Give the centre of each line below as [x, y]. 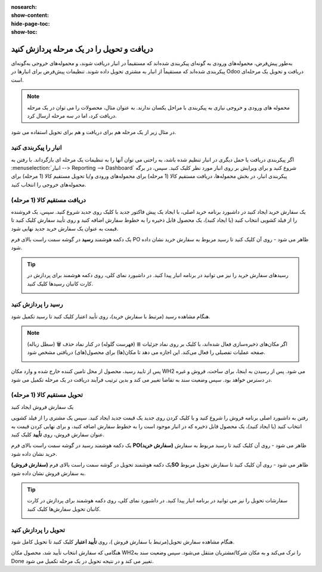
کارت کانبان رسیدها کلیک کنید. [60, 284]
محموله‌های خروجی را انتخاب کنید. [49, 184]
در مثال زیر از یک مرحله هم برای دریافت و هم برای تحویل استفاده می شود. [94, 132]
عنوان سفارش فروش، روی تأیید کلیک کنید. [58, 434]
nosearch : [24, 7]
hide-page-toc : [30, 23]
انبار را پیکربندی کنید [36, 148]
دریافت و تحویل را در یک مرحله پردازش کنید [82, 49]
